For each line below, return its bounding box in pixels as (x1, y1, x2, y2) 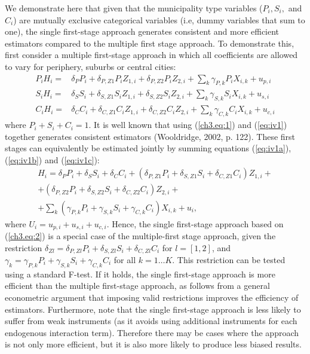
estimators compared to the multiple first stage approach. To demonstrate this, (5, 36, 294, 49)
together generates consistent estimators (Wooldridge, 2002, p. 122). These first (5, 130, 296, 142)
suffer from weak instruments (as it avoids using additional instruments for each (5, 315, 297, 327)
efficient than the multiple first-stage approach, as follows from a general (5, 279, 270, 292)
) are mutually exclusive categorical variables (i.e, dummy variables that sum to (13, 13, 305, 26)
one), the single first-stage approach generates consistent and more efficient (5, 25, 280, 38)
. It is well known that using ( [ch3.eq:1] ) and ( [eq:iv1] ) (88, 118, 287, 131)
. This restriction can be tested (172, 254, 286, 266)
